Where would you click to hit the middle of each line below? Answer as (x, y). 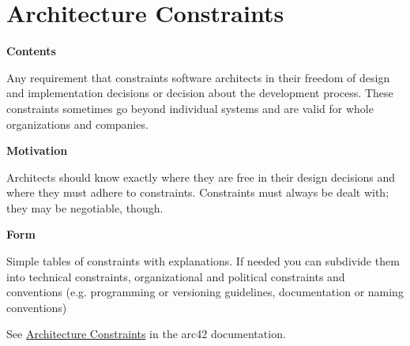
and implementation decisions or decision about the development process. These (200, 93)
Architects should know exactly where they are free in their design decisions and (201, 177)
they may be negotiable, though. (85, 207)
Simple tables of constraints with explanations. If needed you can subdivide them (203, 261)
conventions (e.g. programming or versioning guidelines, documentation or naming (205, 292)
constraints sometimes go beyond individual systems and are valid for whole (190, 108)
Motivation (37, 150)
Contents (31, 51)
